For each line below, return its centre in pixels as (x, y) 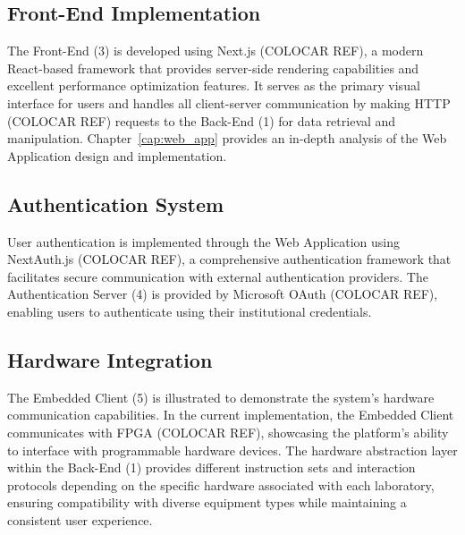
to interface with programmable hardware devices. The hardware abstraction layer (232, 450)
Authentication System (116, 204)
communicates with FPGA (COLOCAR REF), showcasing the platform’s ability (228, 432)
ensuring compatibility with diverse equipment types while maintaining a (207, 502)
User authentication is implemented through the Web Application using (204, 241)
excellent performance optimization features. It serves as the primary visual (214, 85)
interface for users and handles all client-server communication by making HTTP (229, 102)
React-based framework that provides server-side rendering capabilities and (213, 68)
